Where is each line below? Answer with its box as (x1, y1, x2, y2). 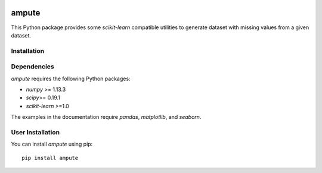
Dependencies (11, 62, 55, 71)
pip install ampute (21, 155, 79, 161)
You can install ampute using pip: (11, 140, 93, 148)
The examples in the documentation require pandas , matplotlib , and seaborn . (11, 114, 202, 121)
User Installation (11, 128, 60, 136)
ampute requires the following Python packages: (11, 75, 131, 82)
